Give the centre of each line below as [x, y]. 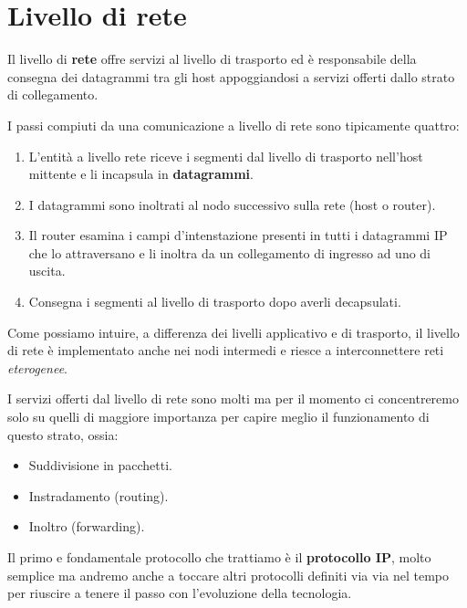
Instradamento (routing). [99, 495]
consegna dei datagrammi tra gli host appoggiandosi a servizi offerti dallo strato [231, 76]
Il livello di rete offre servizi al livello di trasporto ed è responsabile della [212, 59]
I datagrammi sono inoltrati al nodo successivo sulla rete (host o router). [232, 204]
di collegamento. [53, 94]
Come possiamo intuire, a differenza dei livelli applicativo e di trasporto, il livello [233, 332]
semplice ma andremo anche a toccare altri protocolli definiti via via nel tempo [228, 575]
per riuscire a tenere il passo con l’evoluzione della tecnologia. [180, 593]
